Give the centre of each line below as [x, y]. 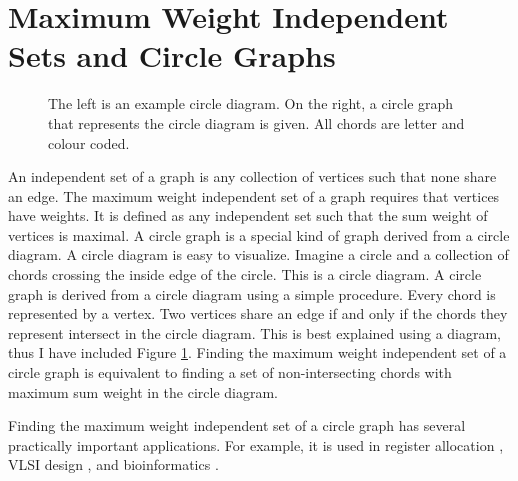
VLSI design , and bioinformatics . [113, 464]
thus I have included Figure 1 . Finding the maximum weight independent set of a [257, 352]
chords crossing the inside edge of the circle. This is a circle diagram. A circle [245, 274]
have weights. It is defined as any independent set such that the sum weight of [248, 215]
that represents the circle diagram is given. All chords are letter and [256, 122]
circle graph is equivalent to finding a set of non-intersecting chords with [230, 372]
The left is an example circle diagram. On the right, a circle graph [251, 103]
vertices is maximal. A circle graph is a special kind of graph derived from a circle [259, 234]
